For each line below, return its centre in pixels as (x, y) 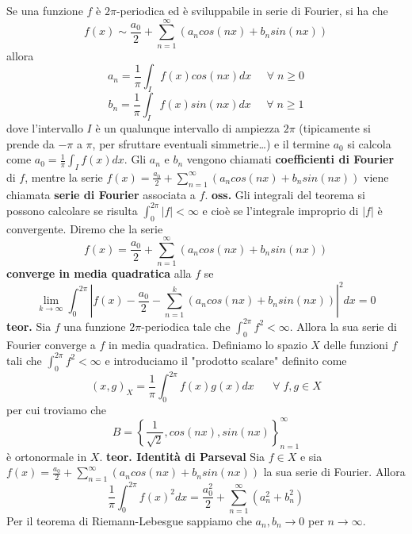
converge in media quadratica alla (99, 273)
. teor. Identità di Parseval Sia (182, 456)
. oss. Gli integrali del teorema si (285, 194)
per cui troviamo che (57, 409)
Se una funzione (45, 10)
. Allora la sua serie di (343, 326)
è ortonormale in (47, 456)
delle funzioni (356, 344)
